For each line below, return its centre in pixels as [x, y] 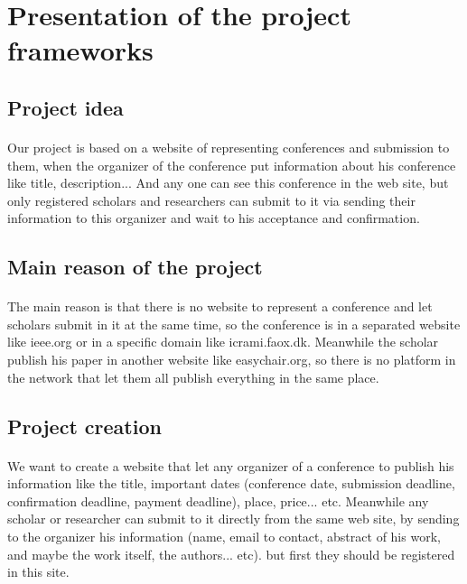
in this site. [38, 572]
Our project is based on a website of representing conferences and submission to [229, 147]
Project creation [84, 426]
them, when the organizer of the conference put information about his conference [232, 165]
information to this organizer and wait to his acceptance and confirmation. [214, 218]
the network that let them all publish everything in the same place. [193, 377]
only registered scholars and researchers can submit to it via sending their [211, 200]
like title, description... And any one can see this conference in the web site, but [228, 183]
